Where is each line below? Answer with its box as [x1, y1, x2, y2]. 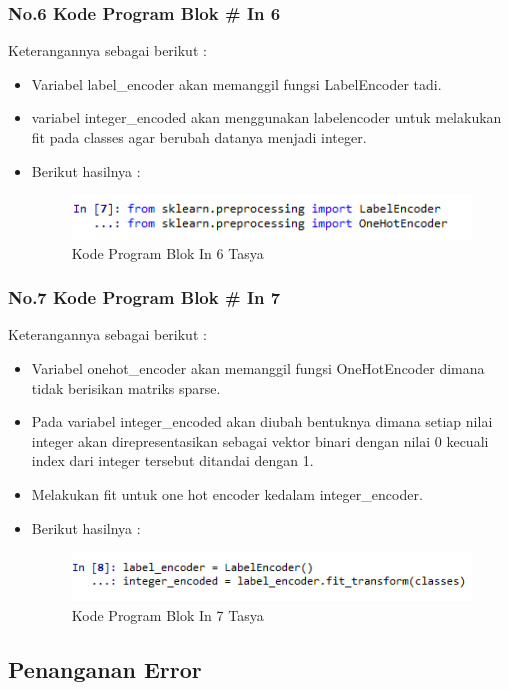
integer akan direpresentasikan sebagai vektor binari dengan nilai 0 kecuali [31, 430, 489, 451]
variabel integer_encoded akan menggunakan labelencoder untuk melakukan [31, 107, 502, 128]
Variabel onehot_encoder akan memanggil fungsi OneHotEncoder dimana [31, 358, 485, 378]
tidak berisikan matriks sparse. [31, 377, 221, 398]
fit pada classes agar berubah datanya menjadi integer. [31, 127, 367, 147]
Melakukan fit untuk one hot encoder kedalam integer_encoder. [31, 483, 423, 504]
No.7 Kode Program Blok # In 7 [8, 285, 281, 310]
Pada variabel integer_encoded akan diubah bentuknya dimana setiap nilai [31, 411, 493, 432]
